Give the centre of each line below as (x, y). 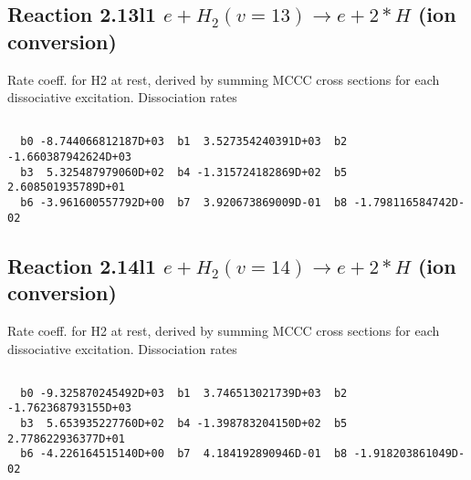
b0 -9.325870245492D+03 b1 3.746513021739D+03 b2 (184, 393)
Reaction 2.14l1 (82, 265)
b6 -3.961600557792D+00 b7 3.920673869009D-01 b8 (184, 203)
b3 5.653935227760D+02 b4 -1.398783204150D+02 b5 (184, 424)
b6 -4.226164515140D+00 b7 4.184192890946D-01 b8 (184, 454)
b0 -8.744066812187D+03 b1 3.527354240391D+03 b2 (184, 142)
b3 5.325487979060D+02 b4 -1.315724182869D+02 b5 (184, 172)
